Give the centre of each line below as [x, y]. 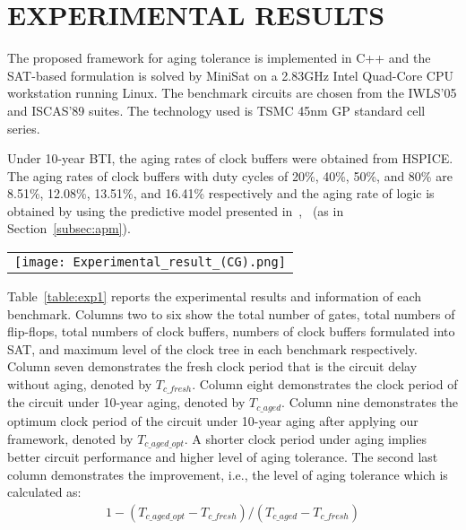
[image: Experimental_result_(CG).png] [150, 262]
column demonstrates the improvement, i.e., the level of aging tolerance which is [228, 474]
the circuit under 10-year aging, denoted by [126, 402]
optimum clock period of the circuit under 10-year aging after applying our [213, 420]
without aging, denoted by [80, 384]
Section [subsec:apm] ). [69, 228]
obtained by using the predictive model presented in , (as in [176, 210]
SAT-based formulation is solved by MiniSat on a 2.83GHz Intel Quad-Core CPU [231, 75]
